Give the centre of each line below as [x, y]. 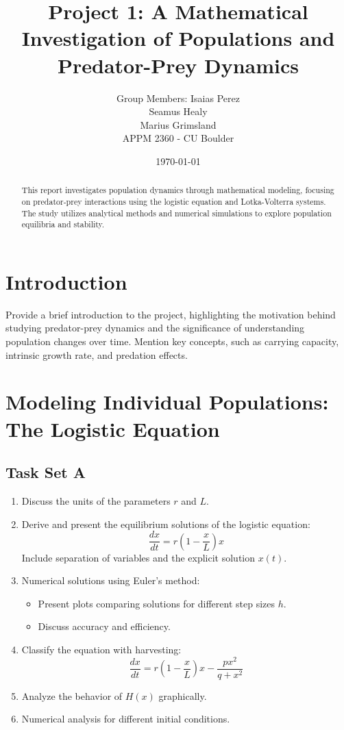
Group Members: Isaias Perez [178, 98]
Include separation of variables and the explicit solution [138, 557]
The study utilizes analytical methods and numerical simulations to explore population [176, 213]
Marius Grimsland [178, 124]
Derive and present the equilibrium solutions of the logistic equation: [166, 524]
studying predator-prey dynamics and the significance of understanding [155, 328]
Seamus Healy [178, 111]
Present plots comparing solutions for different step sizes [157, 603]
